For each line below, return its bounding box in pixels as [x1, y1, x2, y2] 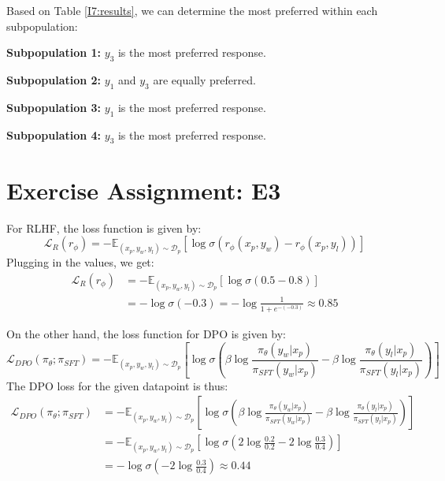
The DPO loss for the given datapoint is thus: [6, 377, 228, 393]
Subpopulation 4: [6, 126, 102, 143]
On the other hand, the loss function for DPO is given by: [6, 326, 287, 341]
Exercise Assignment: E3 [6, 173, 281, 206]
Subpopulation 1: [6, 44, 102, 61]
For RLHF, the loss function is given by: [6, 219, 202, 236]
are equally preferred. [153, 71, 256, 88]
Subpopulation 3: [6, 99, 102, 115]
